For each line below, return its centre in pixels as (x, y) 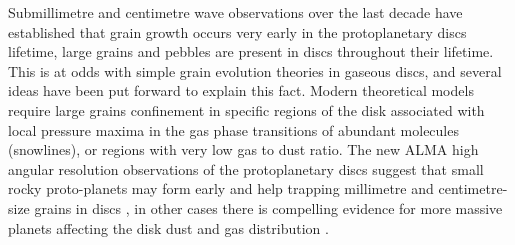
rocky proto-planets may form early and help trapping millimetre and (221, 188)
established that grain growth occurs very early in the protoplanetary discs (237, 31)
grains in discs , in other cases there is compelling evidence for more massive (268, 207)
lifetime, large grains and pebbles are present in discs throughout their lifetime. (251, 51)
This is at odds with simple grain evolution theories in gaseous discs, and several (255, 70)
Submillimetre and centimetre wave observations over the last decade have (235, 12)
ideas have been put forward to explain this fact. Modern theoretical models (241, 90)
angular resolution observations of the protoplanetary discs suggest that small (246, 168)
